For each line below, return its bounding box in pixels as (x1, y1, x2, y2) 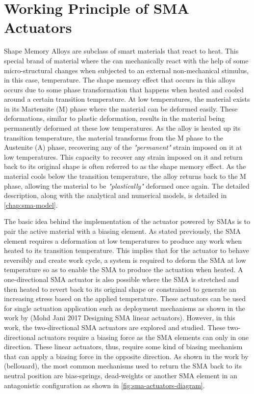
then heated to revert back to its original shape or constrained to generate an (4, 283, 236, 294)
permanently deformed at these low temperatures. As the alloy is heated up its (4, 123, 241, 133)
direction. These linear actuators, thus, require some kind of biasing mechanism (4, 341, 243, 352)
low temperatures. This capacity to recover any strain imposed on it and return (4, 151, 243, 162)
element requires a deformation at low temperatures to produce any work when (4, 235, 242, 246)
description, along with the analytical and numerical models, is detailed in (4, 190, 227, 200)
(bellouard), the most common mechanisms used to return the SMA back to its (4, 361, 242, 371)
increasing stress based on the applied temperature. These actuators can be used (4, 293, 246, 304)
